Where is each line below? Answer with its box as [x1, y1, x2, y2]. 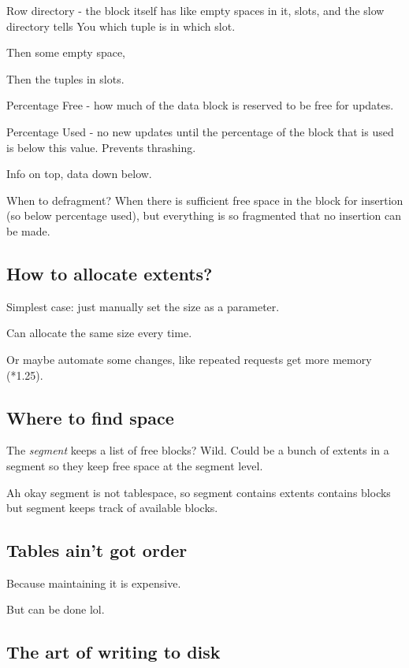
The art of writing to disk [6, 640, 221, 664]
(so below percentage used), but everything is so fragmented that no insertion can [6, 207, 402, 224]
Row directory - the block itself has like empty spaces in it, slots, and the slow [6, 2, 385, 18]
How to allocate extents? [6, 261, 213, 285]
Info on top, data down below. [6, 165, 152, 182]
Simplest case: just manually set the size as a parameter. [6, 298, 280, 314]
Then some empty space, [6, 44, 126, 61]
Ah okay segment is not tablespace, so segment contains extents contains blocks [6, 484, 391, 500]
